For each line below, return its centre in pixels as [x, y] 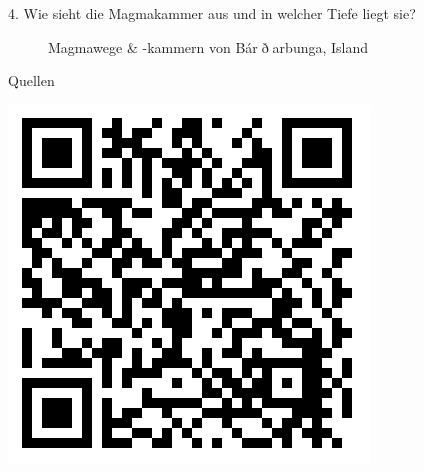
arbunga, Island [320, 46]
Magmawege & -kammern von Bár [153, 46]
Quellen [31, 80]
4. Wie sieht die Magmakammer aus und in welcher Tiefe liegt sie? [212, 13]
